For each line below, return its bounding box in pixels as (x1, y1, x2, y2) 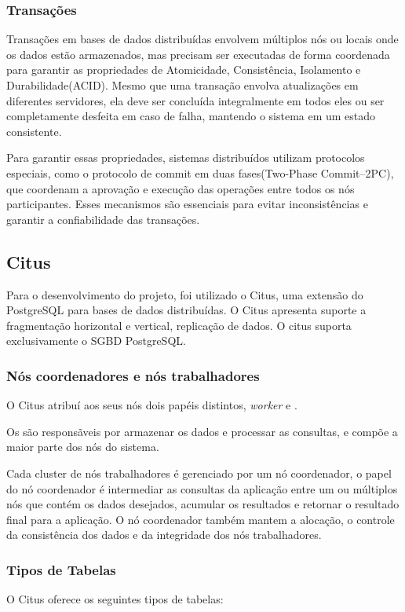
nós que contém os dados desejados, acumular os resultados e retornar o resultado (6, 496, 400, 512)
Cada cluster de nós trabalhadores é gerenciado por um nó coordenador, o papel (6, 464, 392, 481)
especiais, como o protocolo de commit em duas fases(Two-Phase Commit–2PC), (6, 164, 394, 181)
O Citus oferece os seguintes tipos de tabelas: (6, 591, 224, 607)
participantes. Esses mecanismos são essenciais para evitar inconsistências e (6, 196, 368, 212)
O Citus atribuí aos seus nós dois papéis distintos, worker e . (6, 397, 297, 413)
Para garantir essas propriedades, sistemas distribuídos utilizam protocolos (6, 149, 365, 166)
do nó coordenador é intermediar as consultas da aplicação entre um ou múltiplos (6, 480, 398, 497)
